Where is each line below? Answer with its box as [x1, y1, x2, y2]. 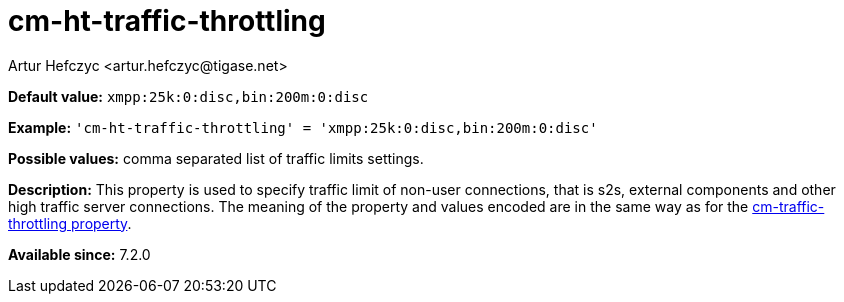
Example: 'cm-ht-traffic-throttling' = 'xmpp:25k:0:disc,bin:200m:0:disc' [8, 118, 598, 136]
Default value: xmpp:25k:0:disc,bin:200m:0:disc [8, 87, 369, 105]
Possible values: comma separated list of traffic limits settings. [8, 149, 424, 167]
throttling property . [8, 214, 132, 232]
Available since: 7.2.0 [8, 245, 151, 263]
